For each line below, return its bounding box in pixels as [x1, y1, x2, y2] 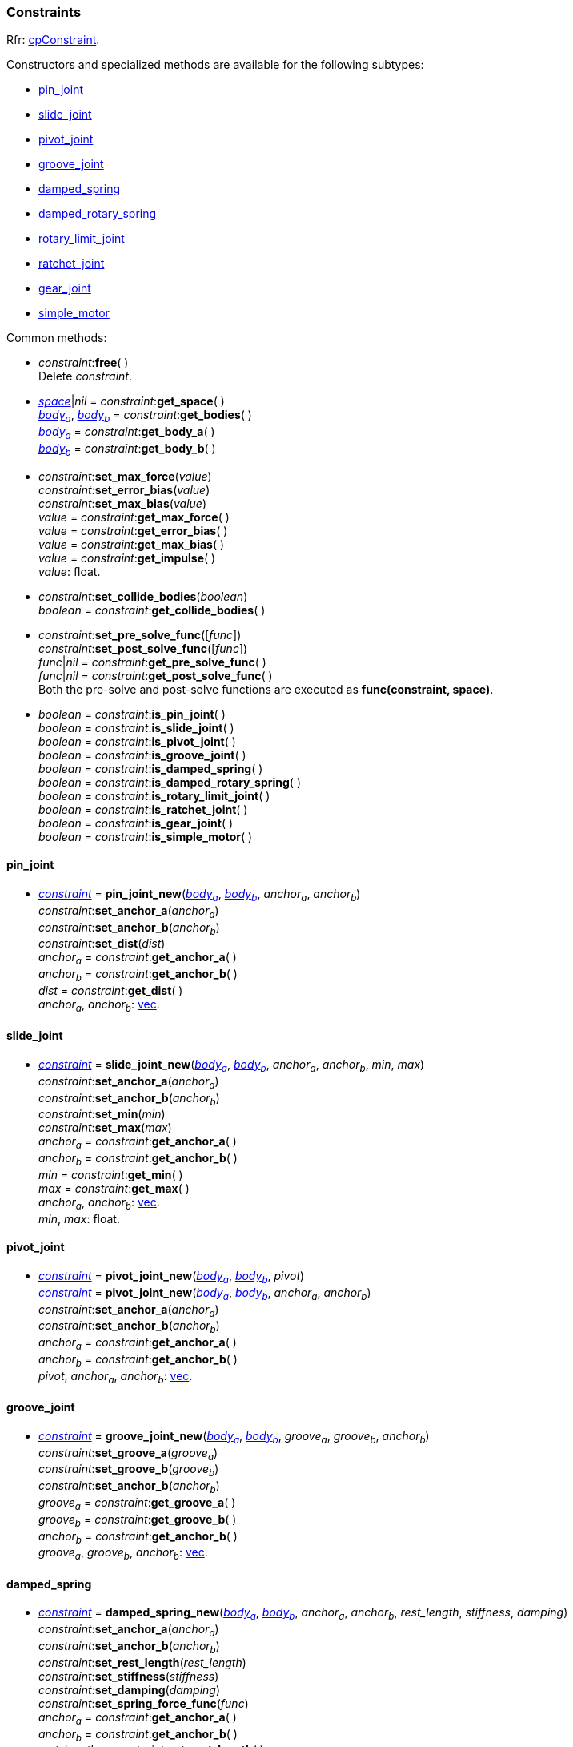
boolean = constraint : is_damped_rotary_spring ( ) [38, 775, 301, 789]
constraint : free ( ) [38, 356, 129, 370]
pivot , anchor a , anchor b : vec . [38, 1368, 193, 1386]
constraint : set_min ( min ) [38, 1107, 166, 1121]
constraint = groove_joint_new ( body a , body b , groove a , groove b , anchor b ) [38, 1428, 430, 1446]
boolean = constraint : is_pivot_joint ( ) [38, 734, 236, 748]
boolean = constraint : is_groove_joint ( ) [38, 747, 246, 762]
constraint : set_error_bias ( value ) [38, 482, 210, 497]
